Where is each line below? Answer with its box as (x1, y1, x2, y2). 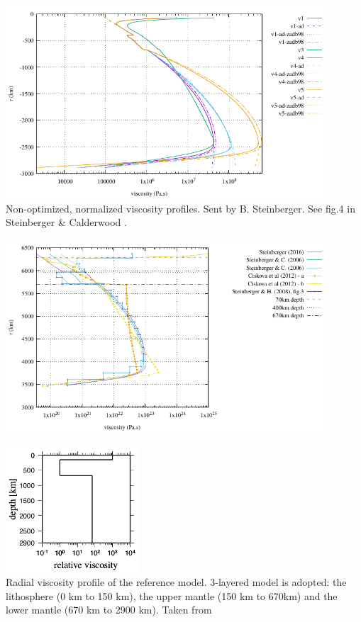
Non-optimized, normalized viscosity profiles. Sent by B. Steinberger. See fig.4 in (6, 200, 355, 215)
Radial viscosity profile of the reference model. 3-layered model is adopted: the (6, 575, 347, 589)
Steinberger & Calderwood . (6, 215, 127, 230)
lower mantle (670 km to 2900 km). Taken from (6, 602, 212, 617)
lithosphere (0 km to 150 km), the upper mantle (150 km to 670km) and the (6, 588, 338, 603)
